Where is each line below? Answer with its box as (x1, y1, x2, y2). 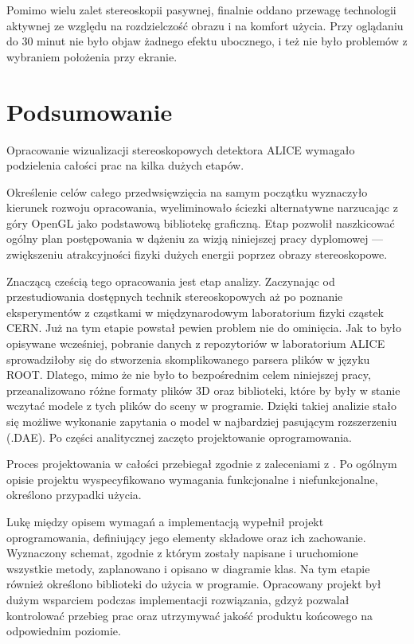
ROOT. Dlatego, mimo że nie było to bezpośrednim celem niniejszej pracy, (6, 366, 371, 383)
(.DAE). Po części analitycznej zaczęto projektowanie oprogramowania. (6, 428, 352, 445)
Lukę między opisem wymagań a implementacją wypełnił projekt (6, 513, 324, 529)
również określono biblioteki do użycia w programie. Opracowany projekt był (6, 576, 381, 592)
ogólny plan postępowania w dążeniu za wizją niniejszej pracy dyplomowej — (6, 230, 384, 247)
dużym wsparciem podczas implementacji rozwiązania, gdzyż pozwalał (6, 591, 350, 607)
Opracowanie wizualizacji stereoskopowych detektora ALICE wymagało (6, 141, 355, 158)
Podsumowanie (6, 95, 173, 127)
